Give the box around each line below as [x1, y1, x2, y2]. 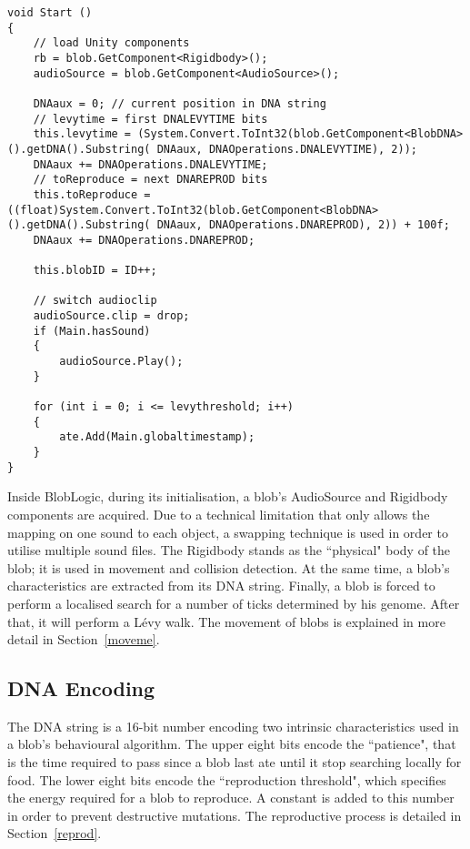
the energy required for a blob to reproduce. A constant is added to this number [7, 788, 455, 807]
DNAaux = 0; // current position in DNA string [33, 96, 326, 110]
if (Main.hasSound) [33, 324, 151, 338]
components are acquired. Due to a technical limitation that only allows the [7, 504, 430, 523]
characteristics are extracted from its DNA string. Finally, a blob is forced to [7, 576, 435, 595]
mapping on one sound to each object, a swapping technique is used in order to [7, 522, 448, 541]
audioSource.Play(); [59, 355, 184, 369]
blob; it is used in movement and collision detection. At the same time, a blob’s [7, 558, 450, 577]
